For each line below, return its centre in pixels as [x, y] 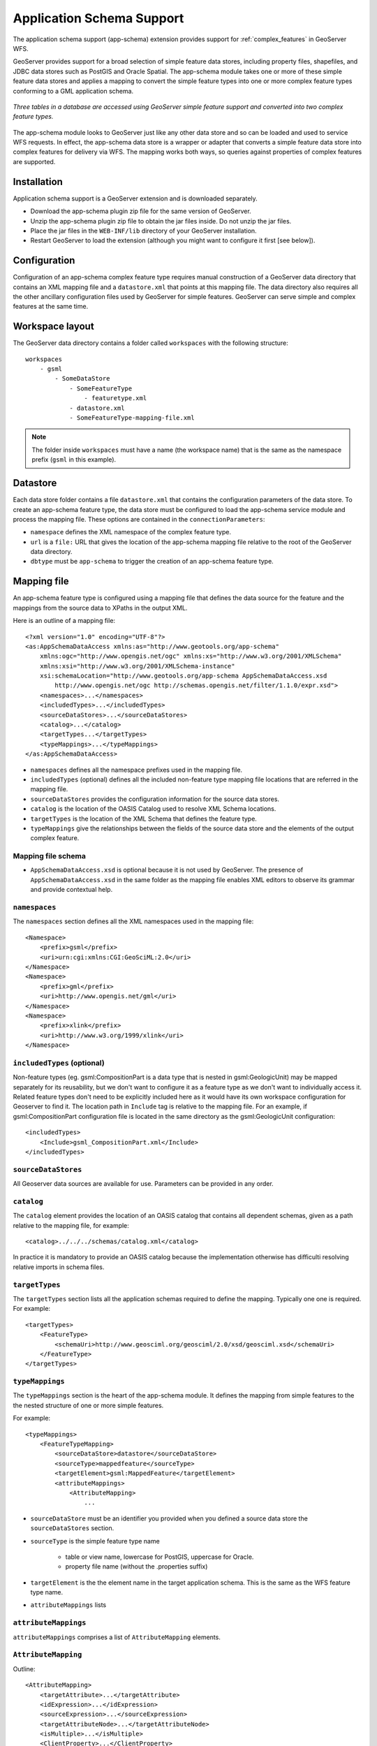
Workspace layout [53, 327]
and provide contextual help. [72, 890]
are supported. [34, 161]
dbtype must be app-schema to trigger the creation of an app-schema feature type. [152, 562]
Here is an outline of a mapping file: [64, 621]
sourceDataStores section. [72, 1528]
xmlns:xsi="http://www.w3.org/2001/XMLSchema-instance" [137, 666]
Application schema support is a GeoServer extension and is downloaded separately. [135, 198]
